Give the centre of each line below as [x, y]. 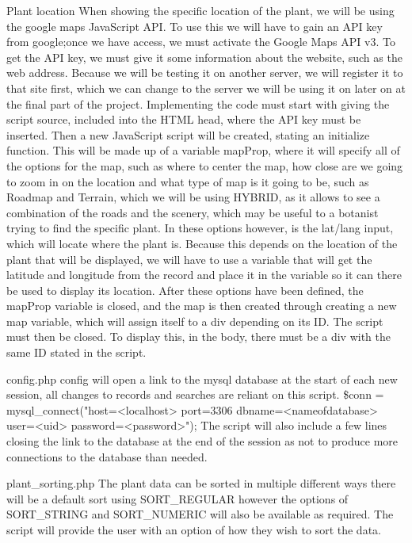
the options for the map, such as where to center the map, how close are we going [205, 165]
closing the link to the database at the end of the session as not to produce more [202, 441]
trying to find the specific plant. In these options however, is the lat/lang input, [200, 228]
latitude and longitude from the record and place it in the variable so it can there [204, 275]
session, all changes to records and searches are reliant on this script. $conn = [195, 394]
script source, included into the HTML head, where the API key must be [184, 119]
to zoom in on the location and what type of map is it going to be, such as [188, 181]
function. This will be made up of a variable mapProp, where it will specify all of [203, 150]
